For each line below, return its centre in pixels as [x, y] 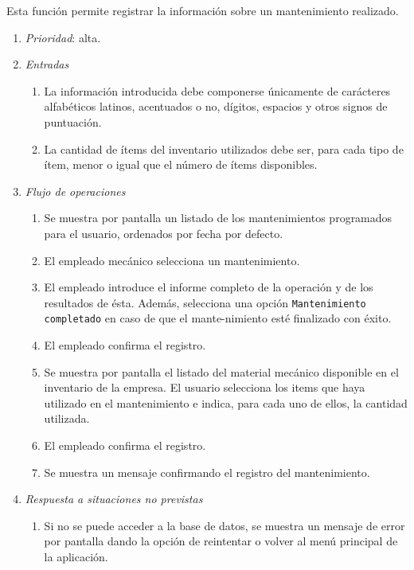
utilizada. [67, 418]
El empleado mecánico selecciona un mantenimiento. [172, 260]
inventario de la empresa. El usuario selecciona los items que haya [205, 387]
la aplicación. [76, 556]
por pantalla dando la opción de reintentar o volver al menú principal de [221, 541]
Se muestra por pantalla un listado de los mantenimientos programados [218, 218]
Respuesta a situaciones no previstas [114, 499]
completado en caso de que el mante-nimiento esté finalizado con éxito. [218, 318]
